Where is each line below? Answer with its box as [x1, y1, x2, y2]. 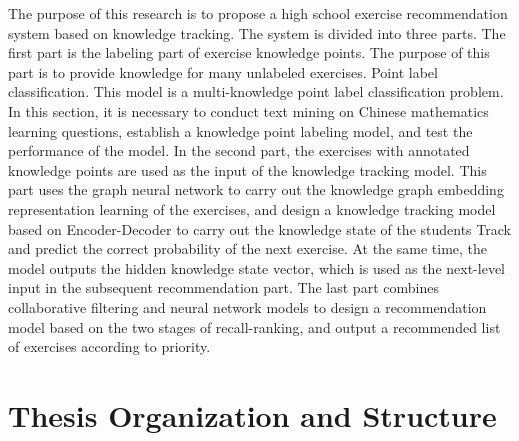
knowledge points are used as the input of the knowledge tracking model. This [8, 159, 487, 180]
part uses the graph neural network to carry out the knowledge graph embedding [8, 179, 504, 200]
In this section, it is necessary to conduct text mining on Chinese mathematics [8, 100, 489, 121]
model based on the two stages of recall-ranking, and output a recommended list [8, 316, 501, 337]
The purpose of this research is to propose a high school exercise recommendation [8, 3, 508, 23]
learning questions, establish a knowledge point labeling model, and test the [8, 120, 473, 141]
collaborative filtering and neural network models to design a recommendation [8, 296, 487, 317]
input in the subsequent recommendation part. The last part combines [8, 277, 439, 298]
